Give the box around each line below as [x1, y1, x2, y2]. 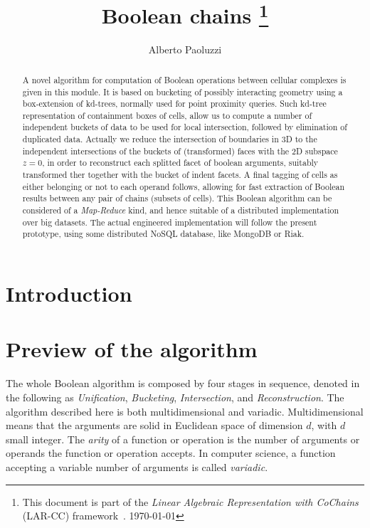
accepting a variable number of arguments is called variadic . [6, 459, 268, 474]
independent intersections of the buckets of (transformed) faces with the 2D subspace [22, 144, 338, 157]
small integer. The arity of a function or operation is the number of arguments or [6, 431, 360, 446]
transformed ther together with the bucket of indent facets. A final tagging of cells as [22, 169, 338, 181]
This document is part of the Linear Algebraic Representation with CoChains [22, 494, 359, 509]
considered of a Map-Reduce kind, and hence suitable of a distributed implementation [22, 204, 339, 216]
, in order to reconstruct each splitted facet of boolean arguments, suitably [42, 157, 319, 169]
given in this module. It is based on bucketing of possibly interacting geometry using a [22, 85, 343, 97]
